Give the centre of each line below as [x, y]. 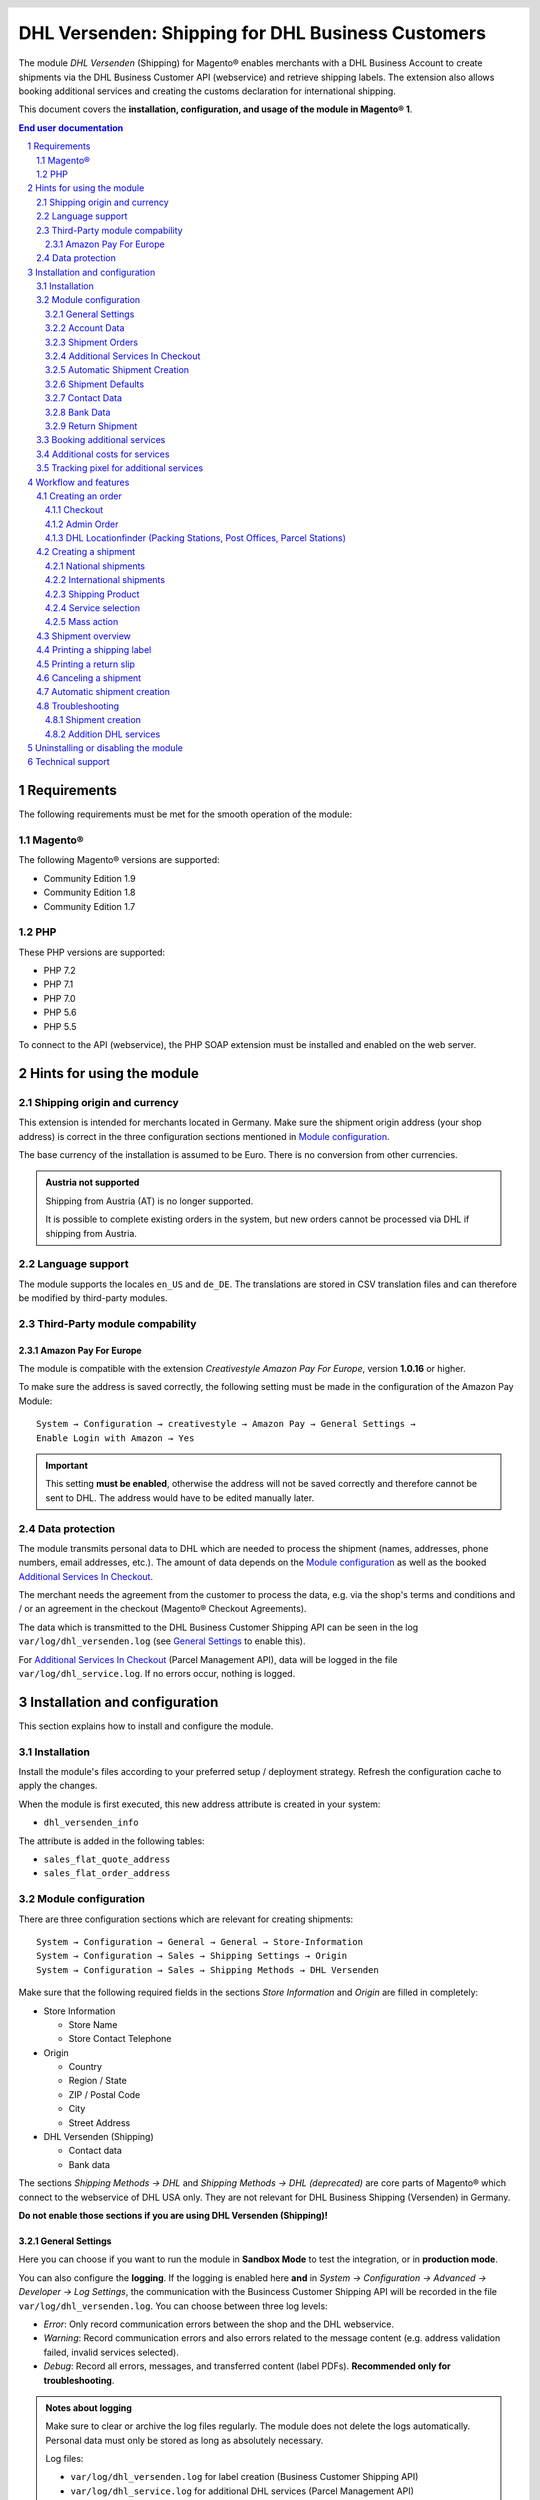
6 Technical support [68, 762]
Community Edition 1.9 [90, 878]
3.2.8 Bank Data [78, 412]
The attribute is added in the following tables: [111, 1841]
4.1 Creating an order [79, 496]
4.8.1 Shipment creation [93, 720]
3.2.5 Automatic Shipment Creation [117, 370]
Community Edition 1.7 [89, 906]
